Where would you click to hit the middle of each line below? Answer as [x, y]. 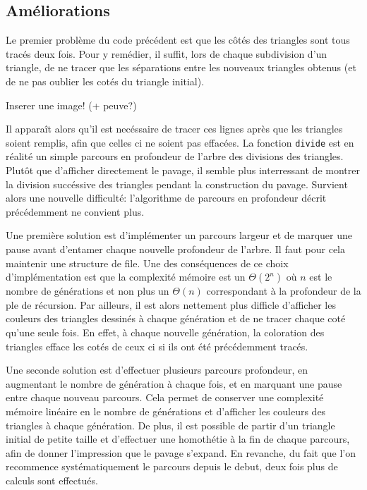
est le [321, 277]
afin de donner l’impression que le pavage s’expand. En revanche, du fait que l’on [181, 452]
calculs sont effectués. [52, 480]
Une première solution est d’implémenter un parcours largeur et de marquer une [179, 235]
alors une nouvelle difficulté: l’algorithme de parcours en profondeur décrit [166, 198]
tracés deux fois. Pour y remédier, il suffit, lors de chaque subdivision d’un [167, 53]
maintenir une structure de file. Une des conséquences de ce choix [147, 263]
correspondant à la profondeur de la [284, 291]
